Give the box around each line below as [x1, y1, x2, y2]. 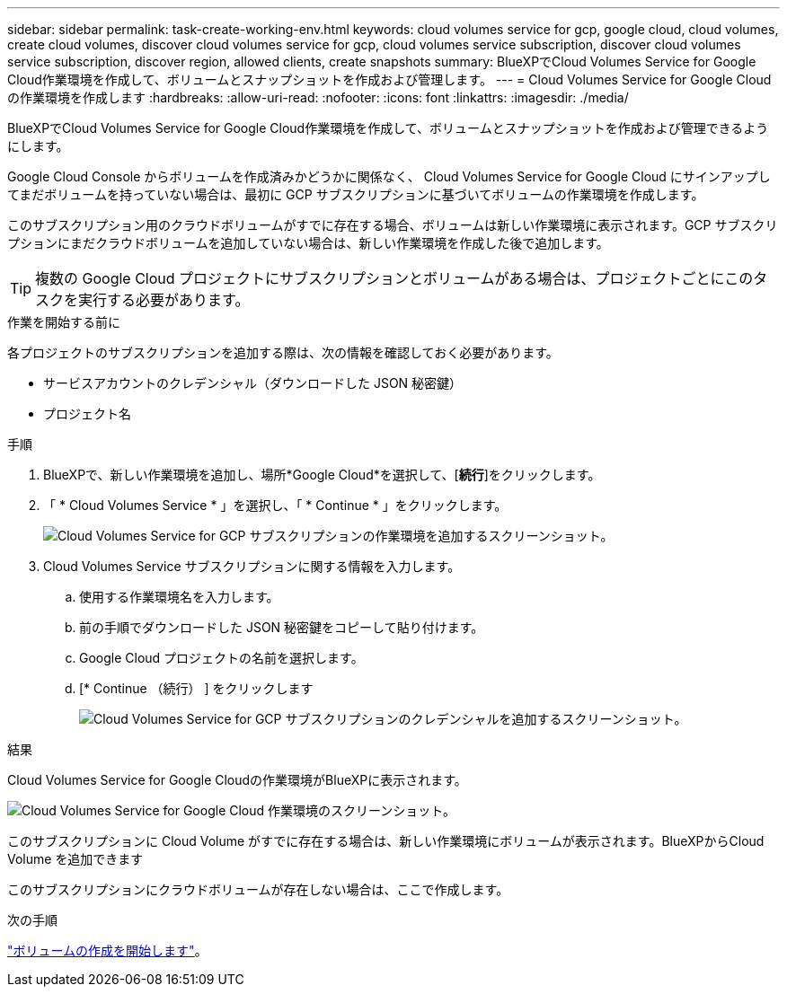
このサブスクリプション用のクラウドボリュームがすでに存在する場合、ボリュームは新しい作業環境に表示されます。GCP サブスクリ [7, 217, 778, 233]
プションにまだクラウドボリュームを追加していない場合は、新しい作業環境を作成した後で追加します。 [7, 235, 609, 251]
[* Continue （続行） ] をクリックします [79, 681, 314, 696]
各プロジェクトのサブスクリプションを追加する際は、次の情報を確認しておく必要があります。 [7, 345, 559, 360]
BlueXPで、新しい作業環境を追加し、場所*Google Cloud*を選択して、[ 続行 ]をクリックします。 [43, 467, 601, 482]
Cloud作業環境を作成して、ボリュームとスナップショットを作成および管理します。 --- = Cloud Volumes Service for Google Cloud [7, 72, 772, 87]
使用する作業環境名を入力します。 [79, 589, 279, 604]
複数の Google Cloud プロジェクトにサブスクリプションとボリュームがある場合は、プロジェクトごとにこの [35, 269, 754, 287]
